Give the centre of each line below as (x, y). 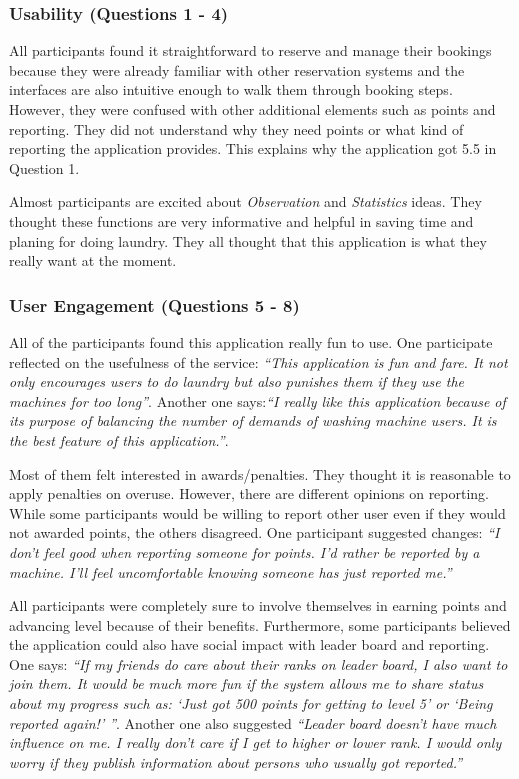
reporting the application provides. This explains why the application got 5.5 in (253, 148)
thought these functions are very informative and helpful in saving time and (241, 220)
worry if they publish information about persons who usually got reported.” (236, 761)
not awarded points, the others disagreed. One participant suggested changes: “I (254, 532)
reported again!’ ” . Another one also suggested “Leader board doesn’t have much (253, 722)
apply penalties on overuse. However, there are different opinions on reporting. (249, 493)
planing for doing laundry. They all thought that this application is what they (248, 240)
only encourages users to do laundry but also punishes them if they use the (237, 381)
